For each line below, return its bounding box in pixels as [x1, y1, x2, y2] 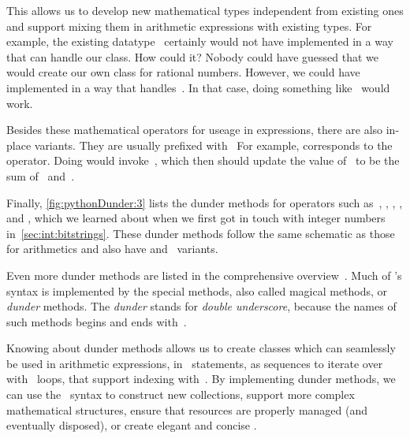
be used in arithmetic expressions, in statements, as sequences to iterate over [6, 355, 383, 371]
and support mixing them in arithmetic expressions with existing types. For [6, 17, 372, 34]
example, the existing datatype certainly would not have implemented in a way [6, 33, 393, 50]
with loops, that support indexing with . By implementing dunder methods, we [6, 370, 396, 387]
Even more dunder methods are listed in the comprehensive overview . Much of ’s [6, 266, 402, 283]
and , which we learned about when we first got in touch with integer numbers [6, 210, 386, 226]
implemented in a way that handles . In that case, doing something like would [6, 79, 390, 95]
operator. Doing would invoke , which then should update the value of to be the [6, 152, 400, 169]
